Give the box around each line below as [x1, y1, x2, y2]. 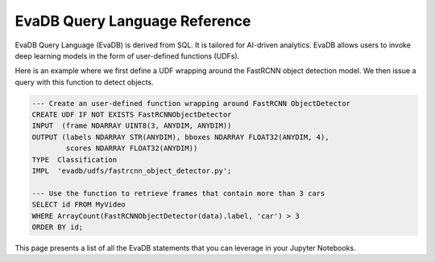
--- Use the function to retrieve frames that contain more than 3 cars [31, 189, 325, 198]
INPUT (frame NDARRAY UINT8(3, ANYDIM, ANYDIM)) [31, 121, 232, 130]
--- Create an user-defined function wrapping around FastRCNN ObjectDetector [31, 99, 350, 108]
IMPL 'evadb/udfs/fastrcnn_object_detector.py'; [31, 166, 232, 176]
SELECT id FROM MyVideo [31, 200, 126, 209]
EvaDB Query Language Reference [14, 12, 251, 30]
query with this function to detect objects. [14, 77, 154, 87]
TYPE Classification [31, 155, 118, 164]
